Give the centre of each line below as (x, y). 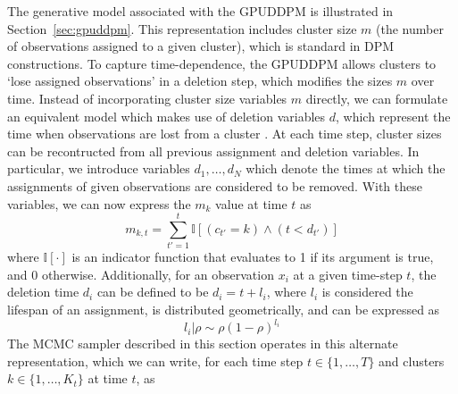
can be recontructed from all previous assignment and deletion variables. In (213, 151)
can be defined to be (153, 292)
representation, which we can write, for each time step (155, 360)
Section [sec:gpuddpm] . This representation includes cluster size (182, 28)
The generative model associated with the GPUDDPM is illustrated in (200, 11)
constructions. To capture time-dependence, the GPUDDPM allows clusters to (222, 63)
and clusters (412, 360)
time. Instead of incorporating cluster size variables (147, 98)
